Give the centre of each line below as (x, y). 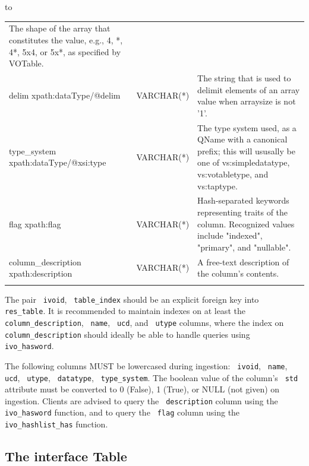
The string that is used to (244, 77)
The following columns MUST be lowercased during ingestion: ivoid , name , (146, 365)
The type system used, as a (247, 127)
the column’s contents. (238, 273)
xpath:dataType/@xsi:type (58, 162)
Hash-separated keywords (243, 200)
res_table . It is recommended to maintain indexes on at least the (125, 311)
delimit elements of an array (249, 89)
